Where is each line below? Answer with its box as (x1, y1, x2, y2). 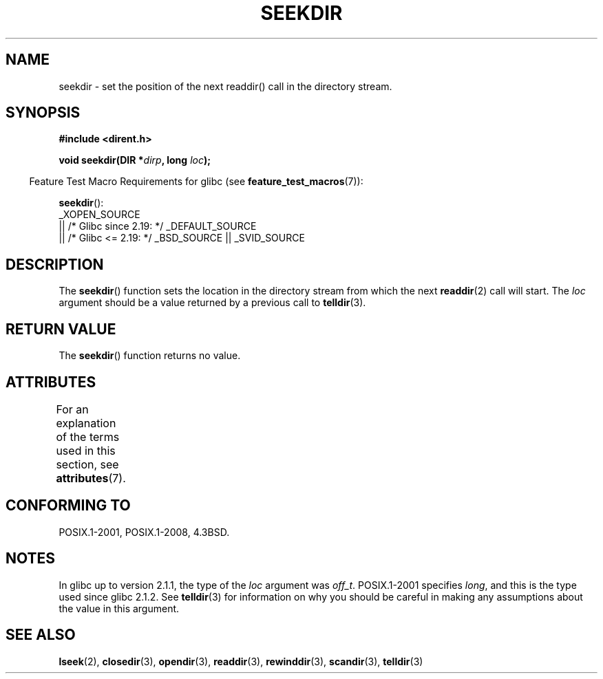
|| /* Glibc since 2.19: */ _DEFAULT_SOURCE (59, 220, 257, 233)
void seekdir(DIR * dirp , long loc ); (59, 154, 211, 166)
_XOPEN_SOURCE (59, 208, 140, 221)
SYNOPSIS (6, 104, 81, 122)
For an (56, 402, 89, 416)
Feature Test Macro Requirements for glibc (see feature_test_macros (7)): (29, 175, 363, 188)
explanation (56, 416, 116, 430)
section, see (56, 457, 119, 471)
